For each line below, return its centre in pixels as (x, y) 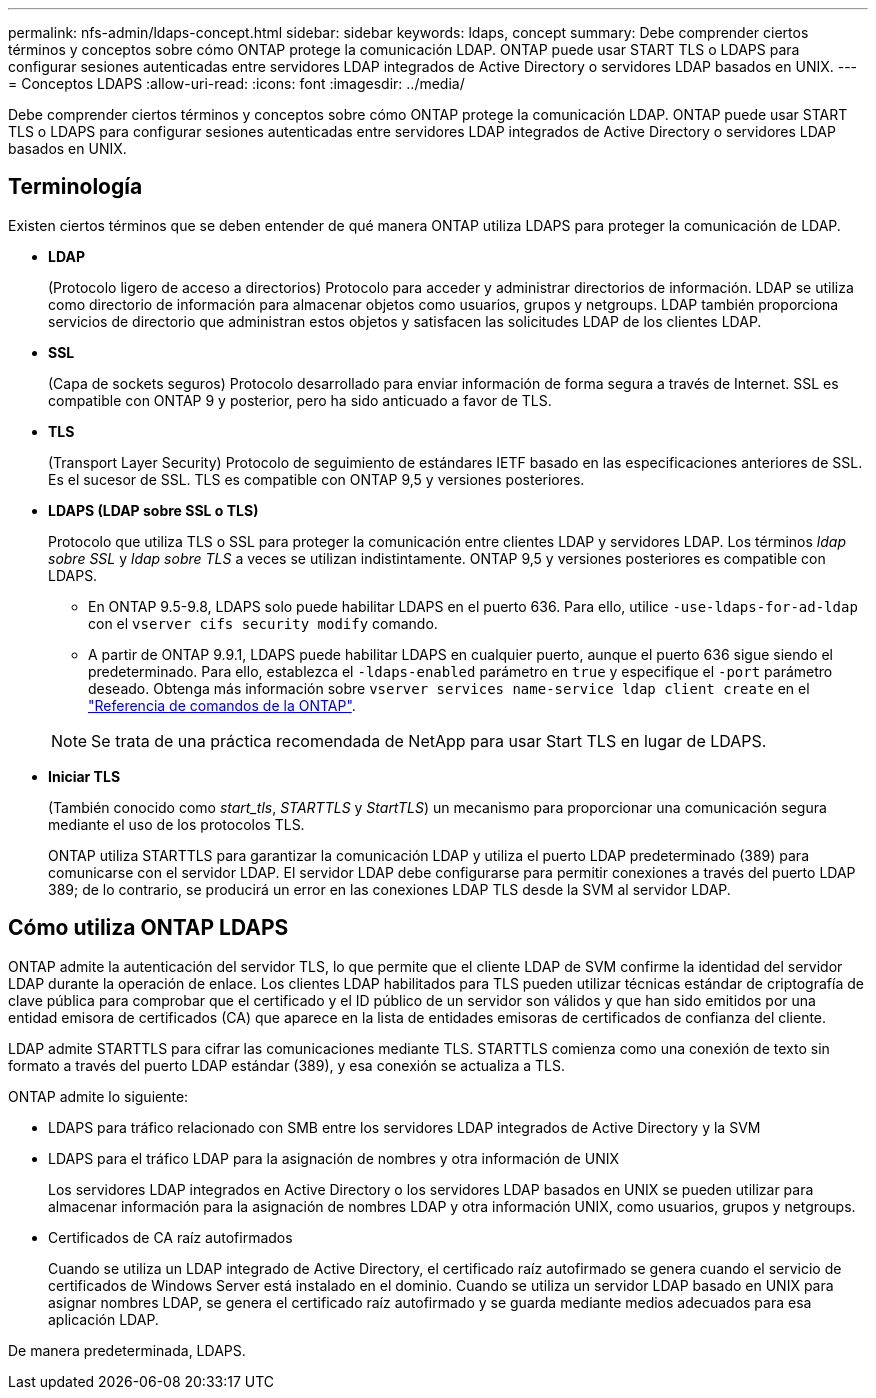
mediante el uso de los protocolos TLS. (176, 824)
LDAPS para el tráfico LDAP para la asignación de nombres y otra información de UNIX (333, 1158)
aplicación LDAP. (103, 1319)
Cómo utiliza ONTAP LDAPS (148, 928)
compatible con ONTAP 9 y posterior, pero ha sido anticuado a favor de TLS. (300, 400)
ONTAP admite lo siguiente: (98, 1096)
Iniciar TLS (84, 776)
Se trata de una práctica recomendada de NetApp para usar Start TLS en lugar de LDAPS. (429, 740)
